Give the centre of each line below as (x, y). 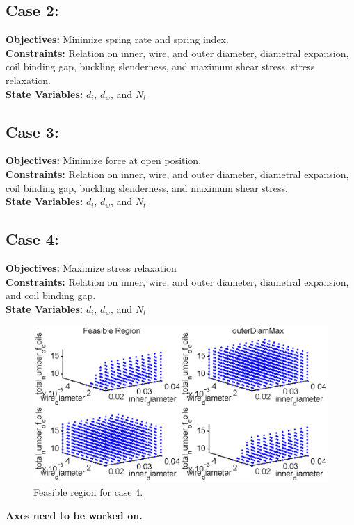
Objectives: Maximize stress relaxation (91, 267)
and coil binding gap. (51, 295)
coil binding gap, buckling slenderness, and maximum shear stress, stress (160, 66)
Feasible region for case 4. (88, 492)
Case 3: (32, 131)
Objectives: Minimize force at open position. (104, 160)
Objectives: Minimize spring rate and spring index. (117, 39)
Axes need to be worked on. (74, 515)
